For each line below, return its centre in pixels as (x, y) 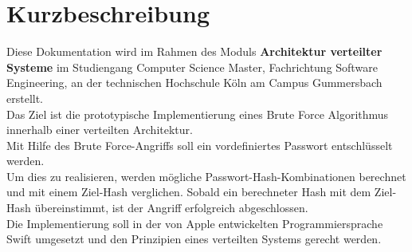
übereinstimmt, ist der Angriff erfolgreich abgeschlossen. (171, 208)
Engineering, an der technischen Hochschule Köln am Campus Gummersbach (194, 83)
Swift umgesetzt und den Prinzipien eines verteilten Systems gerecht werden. (194, 239)
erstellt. (25, 98)
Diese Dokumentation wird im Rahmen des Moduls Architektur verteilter (194, 51)
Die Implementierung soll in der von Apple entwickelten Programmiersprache (195, 223)
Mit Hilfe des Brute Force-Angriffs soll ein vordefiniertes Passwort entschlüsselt (200, 145)
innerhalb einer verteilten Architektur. (100, 130)
